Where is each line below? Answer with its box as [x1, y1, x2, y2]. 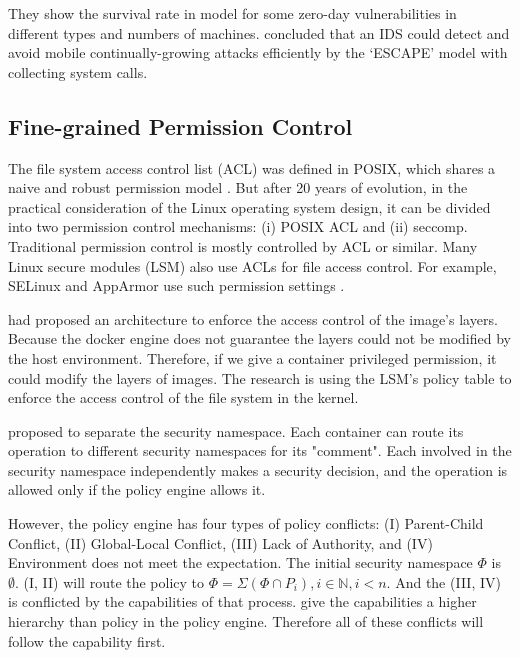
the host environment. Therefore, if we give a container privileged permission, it [8, 347, 497, 368]
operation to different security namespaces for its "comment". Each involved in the [8, 440, 512, 461]
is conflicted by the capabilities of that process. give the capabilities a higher [8, 591, 477, 612]
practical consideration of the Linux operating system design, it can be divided [8, 196, 491, 217]
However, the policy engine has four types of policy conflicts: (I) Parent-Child [8, 513, 484, 534]
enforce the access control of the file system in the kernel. [8, 387, 359, 408]
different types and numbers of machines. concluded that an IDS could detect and [8, 22, 510, 43]
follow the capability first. [8, 630, 166, 651]
